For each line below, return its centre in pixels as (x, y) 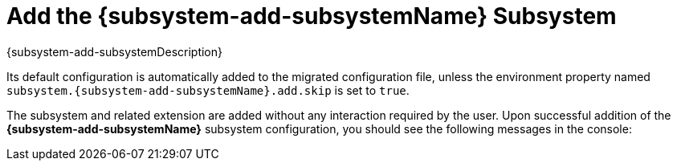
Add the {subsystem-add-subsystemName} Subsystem (312, 16)
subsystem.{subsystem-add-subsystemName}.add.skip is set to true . (208, 90)
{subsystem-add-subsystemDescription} (114, 51)
